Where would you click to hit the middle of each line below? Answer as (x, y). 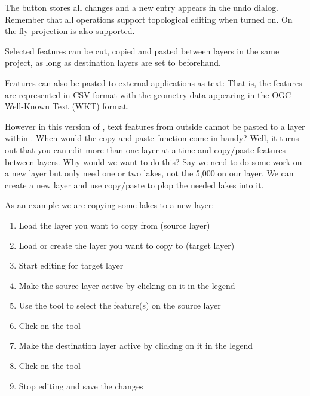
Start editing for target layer (71, 265)
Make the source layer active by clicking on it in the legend (127, 285)
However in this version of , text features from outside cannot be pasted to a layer (155, 126)
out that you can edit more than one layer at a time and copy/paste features (145, 149)
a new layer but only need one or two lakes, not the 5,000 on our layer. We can (149, 173)
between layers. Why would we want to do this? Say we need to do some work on (154, 161)
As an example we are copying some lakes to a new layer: (110, 205)
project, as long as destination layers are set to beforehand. (113, 63)
